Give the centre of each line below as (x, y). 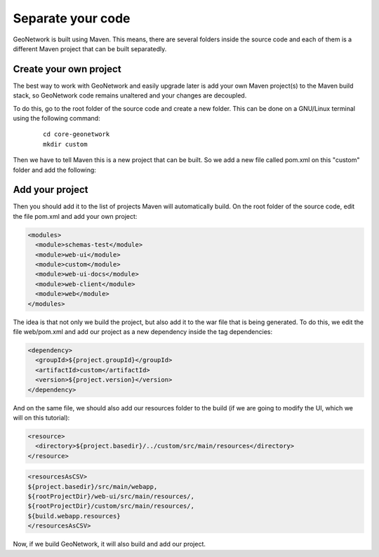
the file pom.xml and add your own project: (75, 216)
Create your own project (67, 69)
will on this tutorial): (41, 417)
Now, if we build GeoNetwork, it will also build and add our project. (109, 544)
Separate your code (72, 18)
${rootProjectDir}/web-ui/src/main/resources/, (111, 497)
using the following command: (57, 119)
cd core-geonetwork (77, 134)
